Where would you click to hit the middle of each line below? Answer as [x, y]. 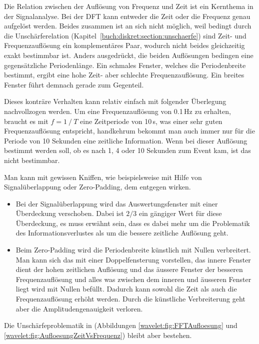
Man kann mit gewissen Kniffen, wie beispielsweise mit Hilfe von [103, 177]
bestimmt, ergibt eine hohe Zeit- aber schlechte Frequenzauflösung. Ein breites [124, 75]
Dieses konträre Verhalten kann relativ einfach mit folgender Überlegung [115, 101]
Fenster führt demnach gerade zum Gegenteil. [74, 84]
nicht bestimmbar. [32, 160]
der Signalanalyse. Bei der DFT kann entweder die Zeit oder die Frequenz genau [127, 16]
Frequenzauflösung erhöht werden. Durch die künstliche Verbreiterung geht [130, 299]
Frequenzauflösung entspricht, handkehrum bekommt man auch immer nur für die [129, 131]
